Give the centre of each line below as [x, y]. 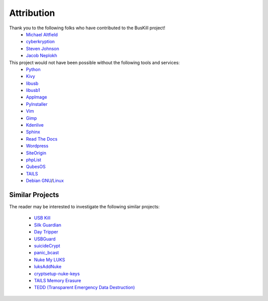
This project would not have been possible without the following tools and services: [95, 63]
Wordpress [37, 146]
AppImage [36, 97]
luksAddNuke [48, 267]
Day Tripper [46, 232]
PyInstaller [37, 104]
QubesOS [36, 167]
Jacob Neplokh [41, 56]
